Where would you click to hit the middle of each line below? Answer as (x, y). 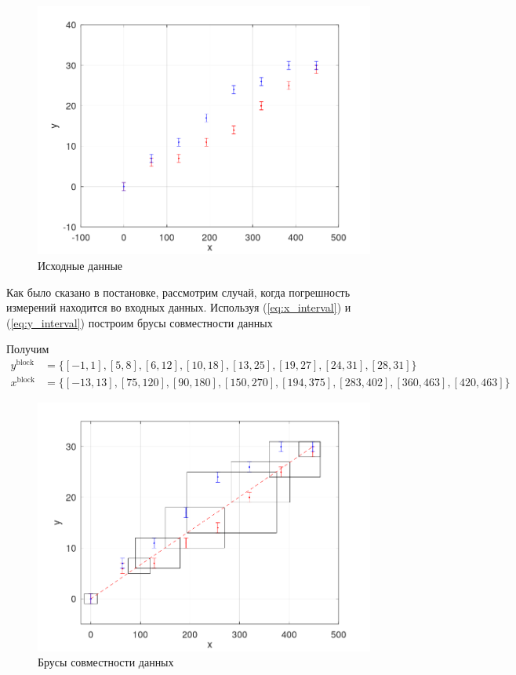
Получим (28, 349)
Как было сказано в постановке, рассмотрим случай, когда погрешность (178, 292)
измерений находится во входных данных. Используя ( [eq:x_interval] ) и (179, 307)
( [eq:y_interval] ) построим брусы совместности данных (140, 322)
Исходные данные (80, 266)
